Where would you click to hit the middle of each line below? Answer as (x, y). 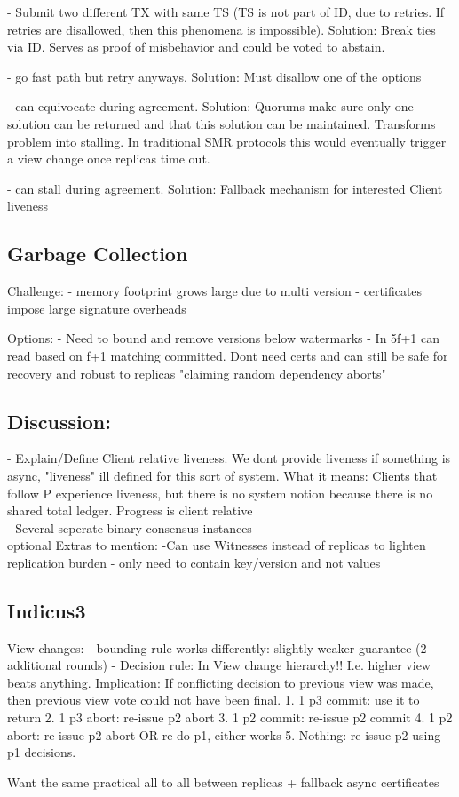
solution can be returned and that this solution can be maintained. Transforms (222, 123)
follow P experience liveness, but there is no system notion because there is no (220, 493)
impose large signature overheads (97, 308)
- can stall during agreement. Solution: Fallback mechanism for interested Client (225, 188)
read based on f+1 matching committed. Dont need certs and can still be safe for (228, 355)
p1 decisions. (42, 752)
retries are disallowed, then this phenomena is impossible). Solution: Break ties (222, 29)
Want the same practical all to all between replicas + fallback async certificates (223, 781)
